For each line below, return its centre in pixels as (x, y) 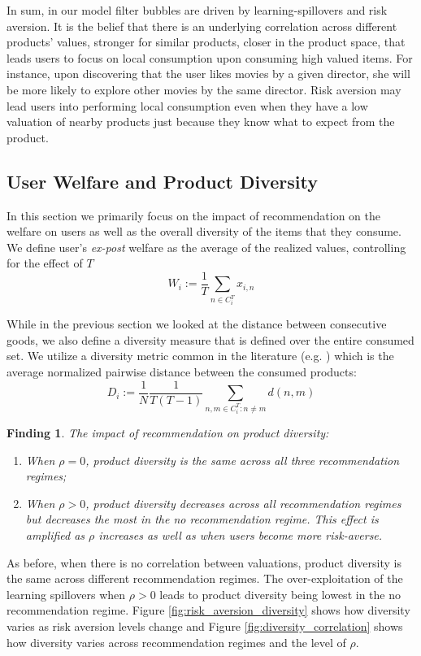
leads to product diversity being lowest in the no (280, 594)
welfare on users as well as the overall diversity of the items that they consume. (204, 231)
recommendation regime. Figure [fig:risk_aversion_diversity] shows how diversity (208, 610)
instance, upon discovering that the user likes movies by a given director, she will (208, 74)
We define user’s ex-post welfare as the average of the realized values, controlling (206, 247)
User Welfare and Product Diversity (162, 181)
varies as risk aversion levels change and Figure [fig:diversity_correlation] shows (205, 626)
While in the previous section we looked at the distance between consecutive (197, 324)
